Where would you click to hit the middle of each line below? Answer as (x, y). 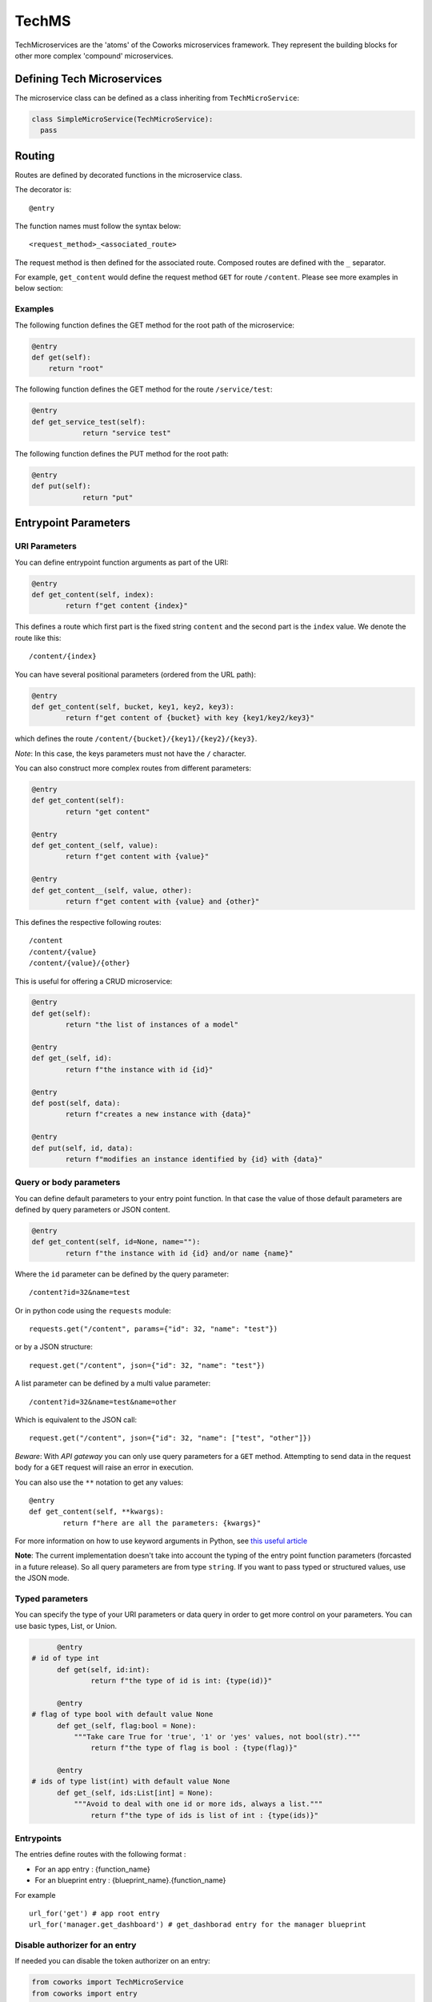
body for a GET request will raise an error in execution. (104, 1467)
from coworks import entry (84, 1993)
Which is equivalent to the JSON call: (76, 1419)
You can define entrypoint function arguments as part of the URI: (122, 562)
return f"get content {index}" (126, 606)
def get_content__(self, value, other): (112, 890)
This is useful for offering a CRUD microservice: (94, 981)
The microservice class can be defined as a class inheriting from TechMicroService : (157, 98)
